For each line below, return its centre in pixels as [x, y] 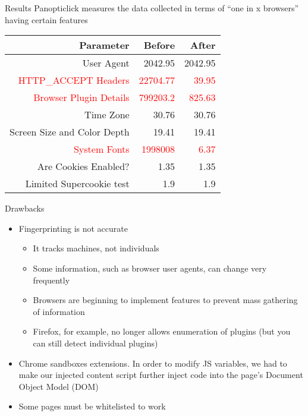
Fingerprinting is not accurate [73, 228]
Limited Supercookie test [77, 184]
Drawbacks [25, 208]
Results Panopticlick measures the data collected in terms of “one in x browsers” [152, 8]
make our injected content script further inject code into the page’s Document [161, 375]
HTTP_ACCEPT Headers [74, 80]
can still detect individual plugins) [95, 343]
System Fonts [101, 149]
